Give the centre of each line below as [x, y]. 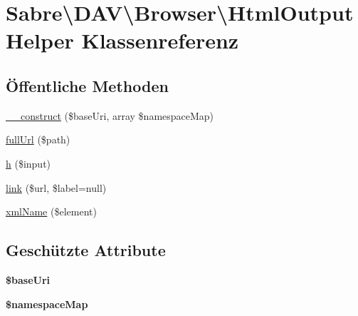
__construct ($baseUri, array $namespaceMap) [110, 115]
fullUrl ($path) [38, 139]
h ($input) [28, 163]
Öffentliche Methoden [87, 85]
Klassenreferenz [160, 40]
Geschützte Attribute [86, 250]
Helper [40, 40]
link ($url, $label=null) [56, 187]
